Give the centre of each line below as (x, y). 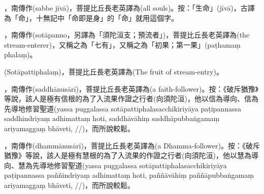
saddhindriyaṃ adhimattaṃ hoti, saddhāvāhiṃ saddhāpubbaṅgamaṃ (112, 118)
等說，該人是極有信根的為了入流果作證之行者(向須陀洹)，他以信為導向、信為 (131, 99)
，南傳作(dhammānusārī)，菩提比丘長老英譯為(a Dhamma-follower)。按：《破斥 (132, 145)
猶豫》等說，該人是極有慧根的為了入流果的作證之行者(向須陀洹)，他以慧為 (128, 155)
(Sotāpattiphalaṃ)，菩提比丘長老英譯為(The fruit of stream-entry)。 (114, 71)
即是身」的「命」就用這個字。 (128, 17)
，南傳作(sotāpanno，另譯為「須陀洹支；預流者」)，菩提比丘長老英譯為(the (127, 35)
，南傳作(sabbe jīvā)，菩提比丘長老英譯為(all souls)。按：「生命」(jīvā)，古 (126, 8)
